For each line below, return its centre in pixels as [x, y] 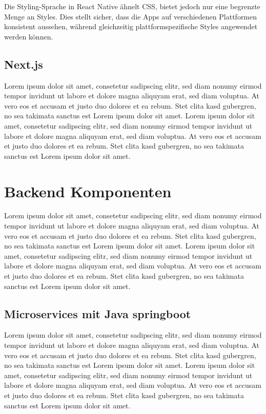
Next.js [24, 64]
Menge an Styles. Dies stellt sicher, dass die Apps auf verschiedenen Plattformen [131, 16]
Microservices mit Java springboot [98, 313]
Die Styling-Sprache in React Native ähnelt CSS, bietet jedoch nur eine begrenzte [132, 6]
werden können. [29, 36]
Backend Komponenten [88, 191]
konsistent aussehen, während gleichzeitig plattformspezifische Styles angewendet [131, 26]
